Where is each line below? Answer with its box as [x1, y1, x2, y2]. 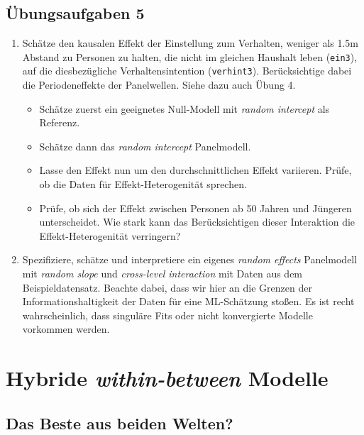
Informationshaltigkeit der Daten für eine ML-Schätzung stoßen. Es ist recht [22, 294, 355, 309]
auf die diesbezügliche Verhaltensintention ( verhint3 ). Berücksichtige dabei [22, 63, 352, 78]
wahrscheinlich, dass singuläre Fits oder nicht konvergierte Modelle [22, 307, 313, 322]
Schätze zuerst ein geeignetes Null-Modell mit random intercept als [39, 101, 330, 116]
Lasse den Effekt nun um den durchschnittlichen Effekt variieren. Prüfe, [39, 163, 352, 177]
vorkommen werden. [22, 321, 110, 336]
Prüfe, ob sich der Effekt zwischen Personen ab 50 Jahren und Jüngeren [39, 200, 352, 215]
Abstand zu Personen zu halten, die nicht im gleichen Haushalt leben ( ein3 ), [22, 49, 358, 64]
